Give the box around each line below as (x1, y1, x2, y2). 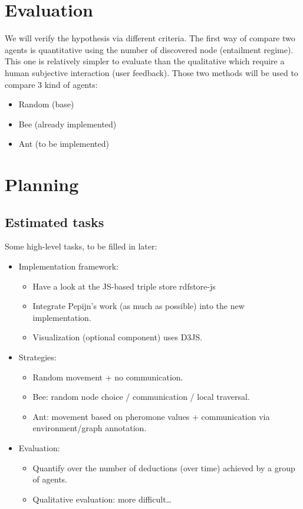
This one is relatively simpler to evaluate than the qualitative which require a (5, 55, 285, 67)
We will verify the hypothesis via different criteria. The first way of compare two (5, 32, 295, 44)
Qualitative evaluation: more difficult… (32, 492, 172, 505)
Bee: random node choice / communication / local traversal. (32, 390, 250, 403)
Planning (5, 172, 79, 196)
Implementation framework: (18, 260, 119, 272)
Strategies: (18, 351, 57, 363)
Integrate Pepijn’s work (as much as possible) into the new (32, 300, 245, 312)
